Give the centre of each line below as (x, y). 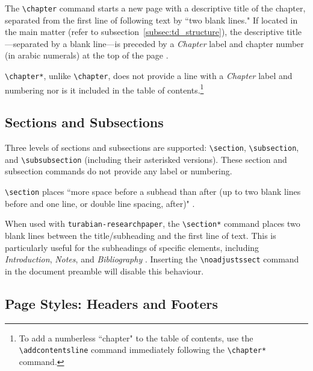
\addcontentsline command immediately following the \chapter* (143, 350)
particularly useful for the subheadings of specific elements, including (132, 247)
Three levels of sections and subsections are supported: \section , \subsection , (152, 147)
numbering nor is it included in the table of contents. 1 (104, 89)
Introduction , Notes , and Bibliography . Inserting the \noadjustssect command (152, 259)
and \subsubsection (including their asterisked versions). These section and (146, 159)
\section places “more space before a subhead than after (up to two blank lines (153, 192)
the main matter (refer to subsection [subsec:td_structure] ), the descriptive (144, 32)
